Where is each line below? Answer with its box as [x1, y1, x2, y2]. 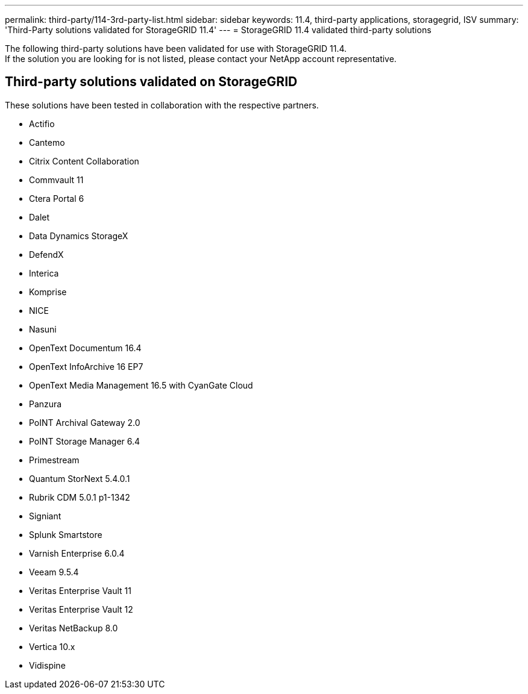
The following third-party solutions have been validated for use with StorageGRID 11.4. [5, 43, 347, 54]
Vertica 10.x [29, 641, 75, 652]
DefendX [29, 249, 64, 260]
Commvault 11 [29, 174, 84, 185]
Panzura [29, 398, 62, 409]
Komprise [29, 286, 67, 297]
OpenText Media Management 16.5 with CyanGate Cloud [29, 380, 253, 390]
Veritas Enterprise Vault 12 [29, 604, 133, 614]
